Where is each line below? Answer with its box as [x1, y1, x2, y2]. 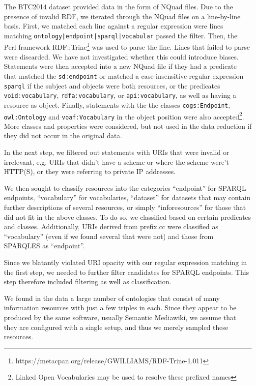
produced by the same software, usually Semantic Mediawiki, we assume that [4, 312, 236, 322]
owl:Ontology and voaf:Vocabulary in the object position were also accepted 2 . [4, 110, 244, 121]
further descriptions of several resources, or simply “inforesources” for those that [4, 202, 246, 212]
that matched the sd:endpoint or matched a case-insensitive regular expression [4, 70, 244, 81]
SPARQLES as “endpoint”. [4, 240, 85, 251]
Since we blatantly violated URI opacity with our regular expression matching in [4, 257, 247, 267]
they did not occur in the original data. [4, 130, 122, 141]
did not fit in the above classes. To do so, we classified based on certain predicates [4, 211, 251, 222]
